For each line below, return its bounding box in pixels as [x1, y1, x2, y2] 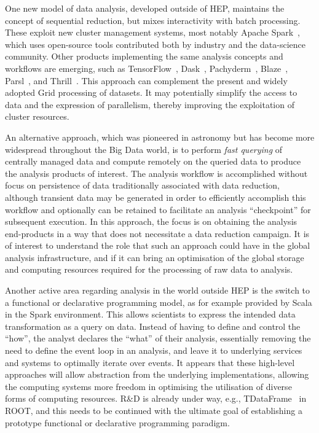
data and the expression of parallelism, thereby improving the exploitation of [5, 98, 294, 111]
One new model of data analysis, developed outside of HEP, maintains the [5, 2, 285, 14]
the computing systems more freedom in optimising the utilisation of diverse [5, 380, 292, 392]
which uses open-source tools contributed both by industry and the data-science [5, 37, 306, 50]
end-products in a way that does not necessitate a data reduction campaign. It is [5, 227, 310, 240]
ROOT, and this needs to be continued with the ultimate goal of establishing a [5, 404, 302, 416]
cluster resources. [5, 110, 69, 123]
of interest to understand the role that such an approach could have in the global [5, 239, 310, 252]
